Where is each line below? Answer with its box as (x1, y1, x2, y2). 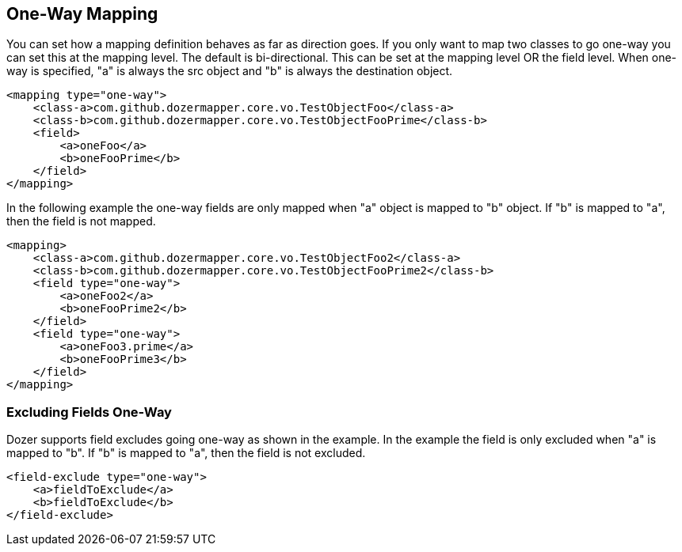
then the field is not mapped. (6, 214, 156, 229)
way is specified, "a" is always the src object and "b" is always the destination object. (6, 64, 453, 78)
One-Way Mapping (6, 4, 158, 24)
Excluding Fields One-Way (6, 403, 172, 420)
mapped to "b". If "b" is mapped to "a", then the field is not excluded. (6, 446, 366, 460)
